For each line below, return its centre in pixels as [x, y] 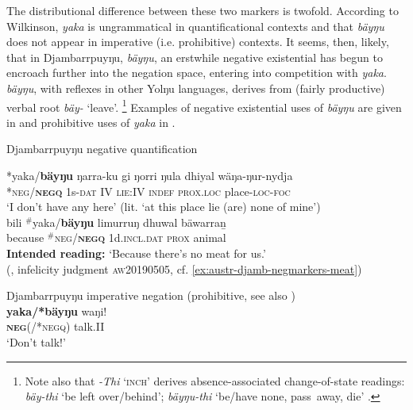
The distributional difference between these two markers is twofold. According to [203, 10]
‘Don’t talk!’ [36, 341]
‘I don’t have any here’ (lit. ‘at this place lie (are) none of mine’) [164, 207]
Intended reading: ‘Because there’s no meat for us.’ [136, 253]
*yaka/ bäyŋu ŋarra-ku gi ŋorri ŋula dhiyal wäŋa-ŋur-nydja [150, 175]
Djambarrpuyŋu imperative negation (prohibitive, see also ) [151, 295]
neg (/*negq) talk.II [56, 326]
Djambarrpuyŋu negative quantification [102, 149]
